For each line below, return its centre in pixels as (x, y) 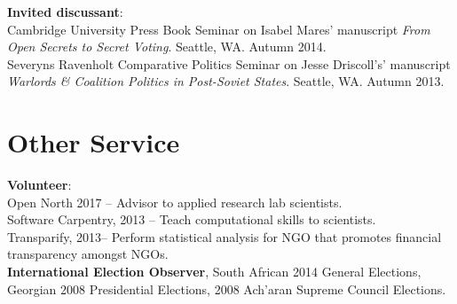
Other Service (94, 142)
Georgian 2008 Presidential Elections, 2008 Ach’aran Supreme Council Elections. (227, 288)
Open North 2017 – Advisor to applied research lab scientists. (175, 202)
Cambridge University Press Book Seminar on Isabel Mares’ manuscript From (219, 29)
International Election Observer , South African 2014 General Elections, (214, 272)
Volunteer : (39, 185)
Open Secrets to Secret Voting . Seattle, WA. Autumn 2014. (167, 47)
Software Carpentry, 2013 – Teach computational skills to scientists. (192, 219)
